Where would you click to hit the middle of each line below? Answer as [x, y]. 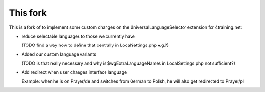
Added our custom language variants [59, 54]
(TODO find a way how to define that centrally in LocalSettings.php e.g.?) [95, 45]
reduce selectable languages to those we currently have [78, 36]
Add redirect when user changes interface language [74, 72]
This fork [28, 13]
